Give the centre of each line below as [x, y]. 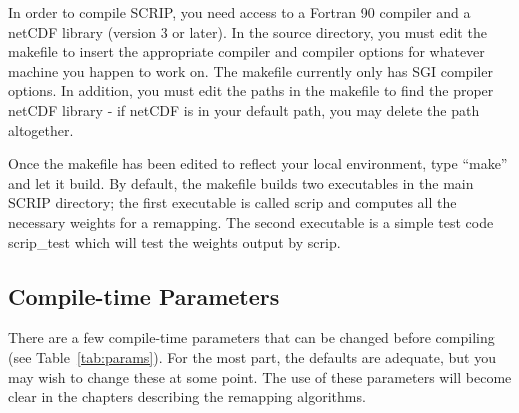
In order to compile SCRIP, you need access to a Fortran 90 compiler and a [239, 12]
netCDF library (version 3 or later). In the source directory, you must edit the [247, 31]
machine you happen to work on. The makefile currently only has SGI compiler [250, 70]
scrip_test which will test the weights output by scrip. [174, 241]
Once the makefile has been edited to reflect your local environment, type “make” [258, 163]
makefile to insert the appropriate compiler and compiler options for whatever [246, 51]
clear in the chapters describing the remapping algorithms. [187, 396]
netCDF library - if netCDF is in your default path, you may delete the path [244, 109]
